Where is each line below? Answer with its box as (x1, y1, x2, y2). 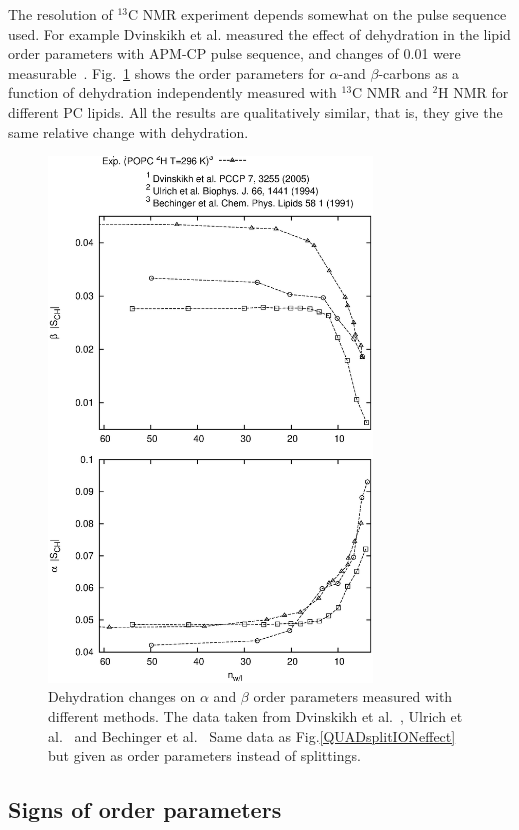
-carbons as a (378, 62, 460, 83)
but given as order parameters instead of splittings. (48, 745, 361, 766)
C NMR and (352, 82, 428, 103)
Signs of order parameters (8, 794, 282, 825)
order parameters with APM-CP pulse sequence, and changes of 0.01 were (8, 43, 461, 64)
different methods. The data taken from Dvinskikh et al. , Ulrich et (48, 705, 463, 726)
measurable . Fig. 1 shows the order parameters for (8, 62, 325, 83)
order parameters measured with (253, 686, 453, 707)
